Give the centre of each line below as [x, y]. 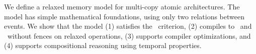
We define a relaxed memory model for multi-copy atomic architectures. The [122, 6]
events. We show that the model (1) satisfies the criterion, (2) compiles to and [128, 26]
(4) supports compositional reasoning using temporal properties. [103, 45]
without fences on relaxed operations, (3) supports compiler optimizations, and [129, 35]
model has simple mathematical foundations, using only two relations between [124, 16]
